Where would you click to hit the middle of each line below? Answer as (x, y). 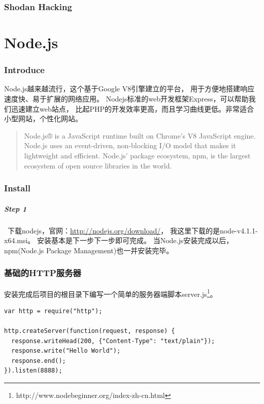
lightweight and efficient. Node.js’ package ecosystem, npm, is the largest (137, 155)
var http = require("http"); (53, 311)
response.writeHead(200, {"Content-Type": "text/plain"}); (113, 341)
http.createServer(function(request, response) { (90, 331)
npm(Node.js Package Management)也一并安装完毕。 (89, 250)
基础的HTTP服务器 (43, 273)
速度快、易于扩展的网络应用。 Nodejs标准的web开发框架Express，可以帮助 (126, 99)
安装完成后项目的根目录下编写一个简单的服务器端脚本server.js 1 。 (111, 293)
